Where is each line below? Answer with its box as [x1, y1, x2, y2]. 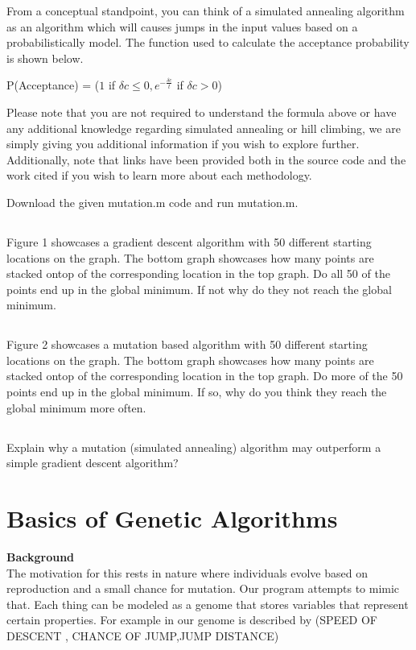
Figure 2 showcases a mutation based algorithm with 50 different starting [6, 336, 368, 353]
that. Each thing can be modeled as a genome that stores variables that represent [6, 595, 409, 612]
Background [6, 548, 75, 565]
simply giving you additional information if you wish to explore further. [6, 135, 360, 152]
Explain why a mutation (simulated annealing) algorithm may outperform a [6, 438, 381, 455]
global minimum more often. [6, 399, 146, 416]
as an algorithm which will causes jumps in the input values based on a [6, 18, 358, 35]
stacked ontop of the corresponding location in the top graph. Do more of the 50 [6, 367, 403, 384]
